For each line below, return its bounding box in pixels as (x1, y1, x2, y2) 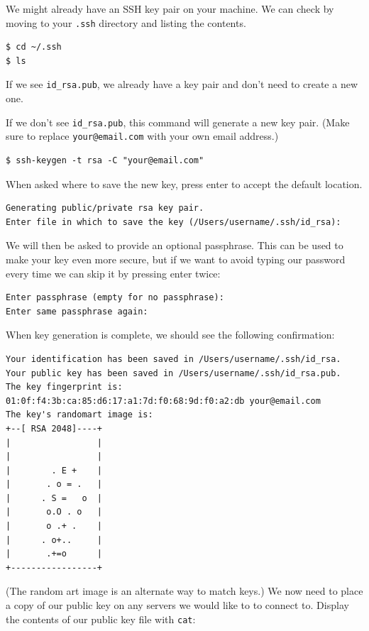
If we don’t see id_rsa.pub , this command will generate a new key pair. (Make (6, 114, 350, 129)
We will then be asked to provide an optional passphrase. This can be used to (6, 238, 343, 253)
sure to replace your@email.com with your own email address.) (6, 128, 279, 143)
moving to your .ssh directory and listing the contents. (6, 15, 246, 30)
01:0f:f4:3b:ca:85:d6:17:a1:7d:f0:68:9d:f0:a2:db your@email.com (6, 395, 321, 406)
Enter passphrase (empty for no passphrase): (6, 292, 224, 303)
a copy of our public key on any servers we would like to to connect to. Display (6, 598, 349, 613)
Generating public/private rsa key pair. (6, 203, 204, 214)
